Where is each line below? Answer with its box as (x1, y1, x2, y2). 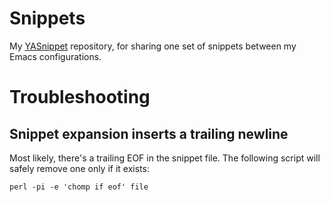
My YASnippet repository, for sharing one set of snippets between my (9, 40, 297, 52)
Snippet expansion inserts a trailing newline (9, 125, 289, 142)
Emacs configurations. (9, 50, 102, 62)
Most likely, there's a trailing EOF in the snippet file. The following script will (9, 152, 321, 164)
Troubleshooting (9, 86, 151, 109)
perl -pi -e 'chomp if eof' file (9, 182, 149, 192)
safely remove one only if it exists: (9, 162, 150, 174)
